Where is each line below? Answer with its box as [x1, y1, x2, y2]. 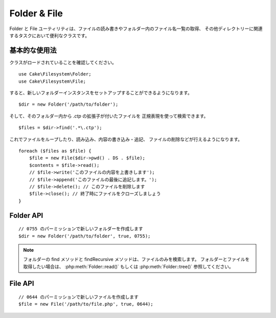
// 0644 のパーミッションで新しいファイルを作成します [18, 294, 139, 300]
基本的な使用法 [9, 46, 57, 55]
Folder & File [9, 8, 63, 19]
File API [9, 279, 34, 288]
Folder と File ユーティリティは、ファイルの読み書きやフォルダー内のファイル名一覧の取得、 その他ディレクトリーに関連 [9, 26, 263, 32]
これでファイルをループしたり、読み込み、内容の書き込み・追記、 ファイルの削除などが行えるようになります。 [9, 136, 243, 142]
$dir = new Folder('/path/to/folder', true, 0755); [18, 233, 151, 239]
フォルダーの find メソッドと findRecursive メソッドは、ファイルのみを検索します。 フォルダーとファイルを [23, 256, 250, 262]
